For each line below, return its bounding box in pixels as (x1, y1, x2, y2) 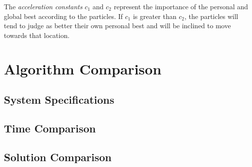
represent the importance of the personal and (114, 1, 248, 11)
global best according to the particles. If (4, 11, 123, 21)
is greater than (133, 11, 177, 21)
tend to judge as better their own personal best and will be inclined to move (4, 20, 231, 31)
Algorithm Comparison (4, 58, 162, 78)
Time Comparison (4, 120, 96, 135)
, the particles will (184, 11, 238, 21)
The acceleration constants (4, 1, 83, 11)
